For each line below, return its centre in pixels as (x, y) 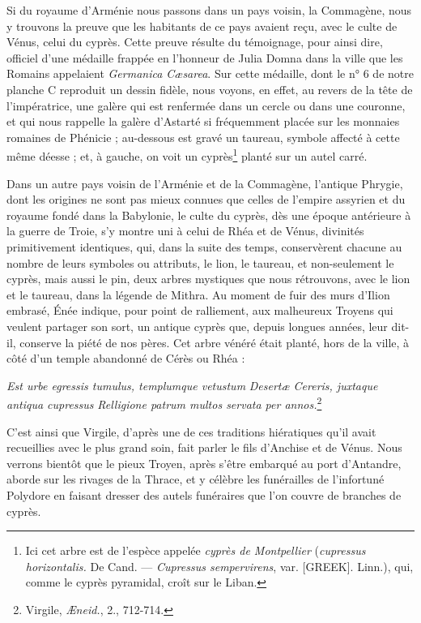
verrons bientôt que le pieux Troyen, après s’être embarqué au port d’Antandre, (204, 463)
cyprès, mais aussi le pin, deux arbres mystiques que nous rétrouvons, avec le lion (208, 279)
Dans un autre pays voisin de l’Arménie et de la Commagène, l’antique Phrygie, (205, 183)
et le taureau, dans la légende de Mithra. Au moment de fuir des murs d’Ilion (198, 294)
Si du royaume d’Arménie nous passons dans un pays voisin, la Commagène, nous (209, 10)
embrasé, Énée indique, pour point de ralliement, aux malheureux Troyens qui (200, 310)
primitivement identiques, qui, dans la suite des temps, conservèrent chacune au (204, 246)
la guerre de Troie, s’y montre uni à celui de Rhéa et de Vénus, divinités (185, 231)
